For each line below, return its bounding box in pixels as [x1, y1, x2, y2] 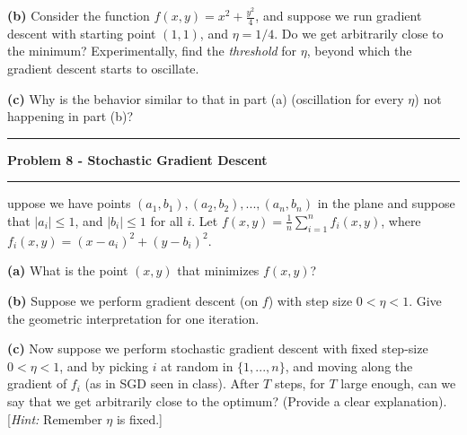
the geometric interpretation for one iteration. [7, 309, 260, 327]
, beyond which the [306, 41, 412, 60]
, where [381, 211, 421, 230]
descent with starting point [7, 23, 156, 42]
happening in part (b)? [7, 107, 134, 126]
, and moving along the [285, 356, 413, 375]
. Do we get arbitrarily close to [274, 23, 444, 42]
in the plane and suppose [317, 194, 455, 213]
